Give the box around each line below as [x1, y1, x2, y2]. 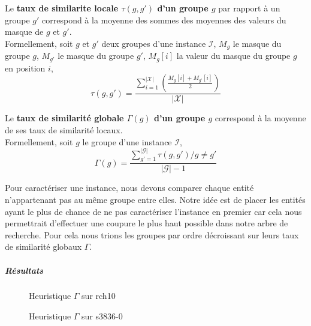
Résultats [5, 264, 44, 276]
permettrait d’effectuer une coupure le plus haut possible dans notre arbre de [5, 217, 288, 229]
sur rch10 [81, 289, 116, 302]
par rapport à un [218, 2, 280, 14]
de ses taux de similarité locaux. [5, 123, 123, 136]
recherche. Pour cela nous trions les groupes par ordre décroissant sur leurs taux [5, 228, 299, 241]
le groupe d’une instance [82, 135, 172, 148]
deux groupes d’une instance [101, 37, 206, 49]
